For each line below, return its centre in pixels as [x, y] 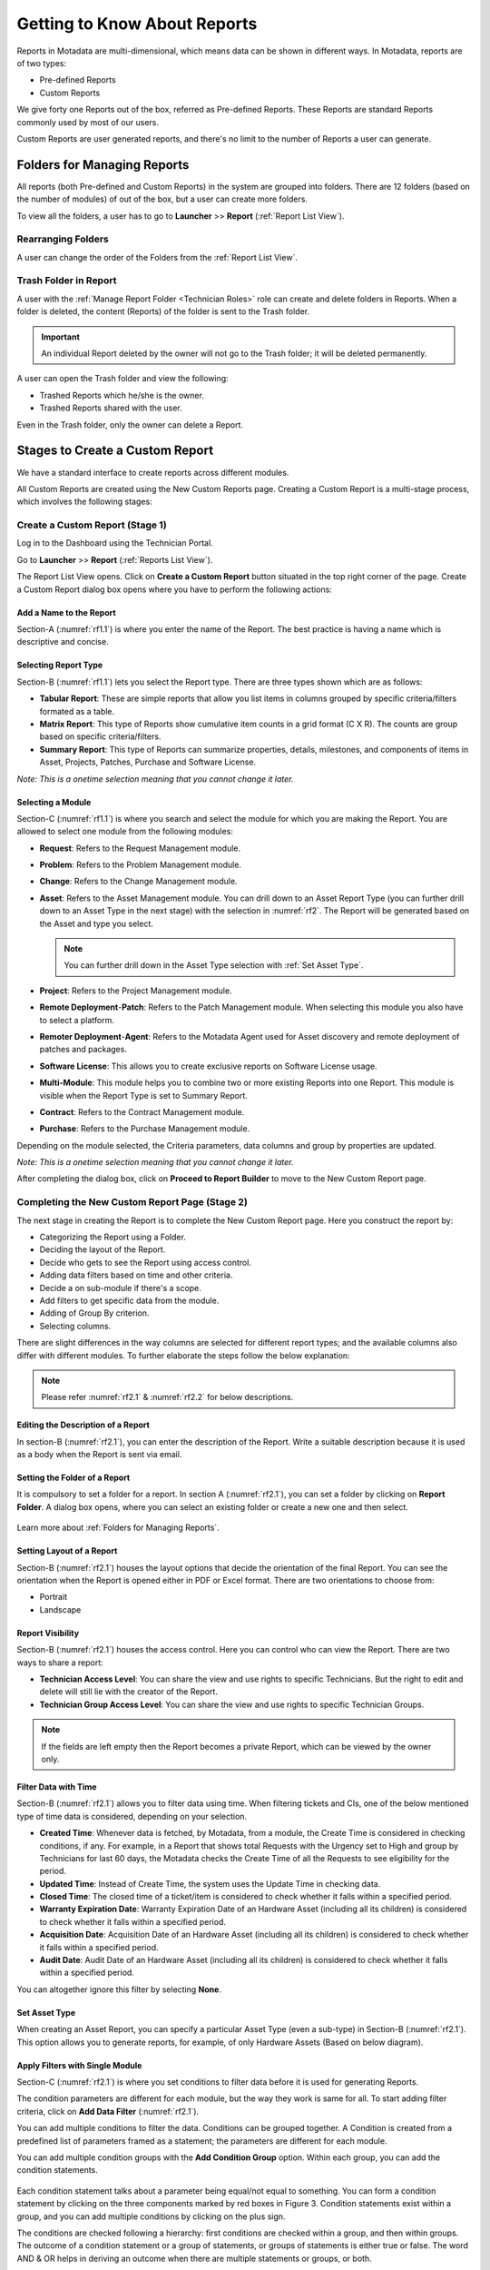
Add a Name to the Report [67, 612]
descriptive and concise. [63, 642]
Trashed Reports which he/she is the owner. [122, 395]
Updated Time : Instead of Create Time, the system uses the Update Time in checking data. [210, 1883]
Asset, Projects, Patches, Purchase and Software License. [148, 762]
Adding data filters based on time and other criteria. [136, 1275]
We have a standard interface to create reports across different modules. [153, 472]
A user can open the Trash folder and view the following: [122, 379]
